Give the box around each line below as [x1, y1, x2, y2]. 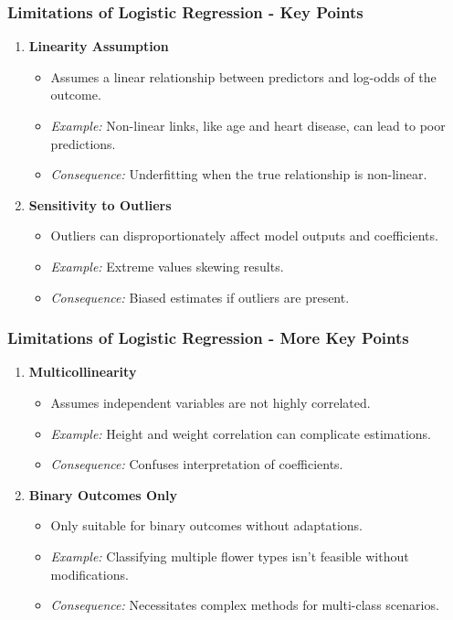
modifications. [50, 564, 129, 583]
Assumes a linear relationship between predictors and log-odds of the [50, 67, 437, 86]
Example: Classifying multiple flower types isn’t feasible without [50, 546, 409, 565]
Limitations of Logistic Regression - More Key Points [7, 326, 409, 349]
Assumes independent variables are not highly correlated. [50, 392, 371, 412]
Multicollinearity [28, 362, 137, 381]
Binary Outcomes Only [28, 485, 178, 504]
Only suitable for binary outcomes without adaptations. [50, 516, 363, 535]
